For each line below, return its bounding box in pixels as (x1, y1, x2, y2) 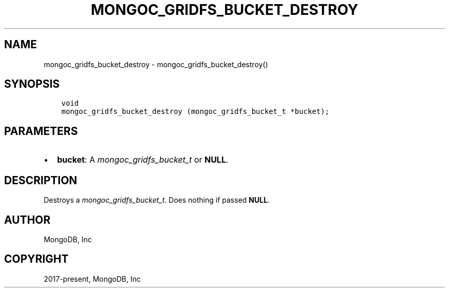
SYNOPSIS (4, 77, 60, 91)
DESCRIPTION (4, 173, 77, 187)
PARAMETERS (4, 124, 78, 138)
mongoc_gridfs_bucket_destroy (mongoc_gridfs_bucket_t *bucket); (61, 107, 330, 116)
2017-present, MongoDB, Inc (44, 274, 141, 283)
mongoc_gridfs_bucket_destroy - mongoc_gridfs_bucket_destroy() (44, 60, 268, 69)
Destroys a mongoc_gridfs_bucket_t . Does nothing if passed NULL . (44, 196, 270, 205)
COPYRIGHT (4, 252, 69, 266)
